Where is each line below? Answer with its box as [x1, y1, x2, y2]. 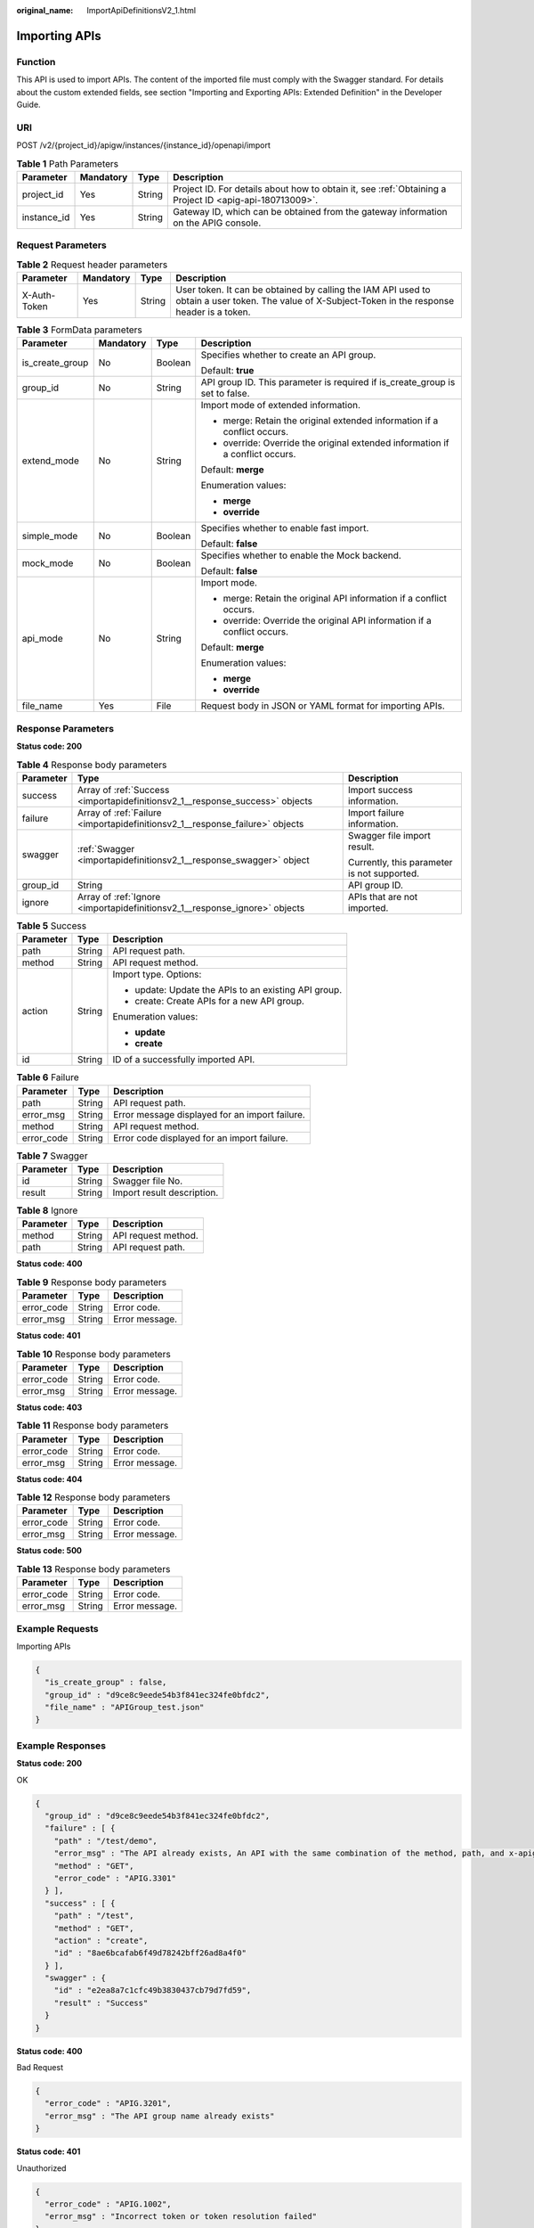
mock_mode [21, 557, 74, 569]
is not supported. [347, 867, 420, 880]
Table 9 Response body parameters [16, 1275, 167, 1288]
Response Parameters [16, 722, 115, 734]
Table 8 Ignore [16, 1204, 78, 1216]
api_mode [21, 633, 63, 645]
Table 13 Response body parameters [16, 1563, 171, 1575]
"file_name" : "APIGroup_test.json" [44, 1702, 205, 1713]
